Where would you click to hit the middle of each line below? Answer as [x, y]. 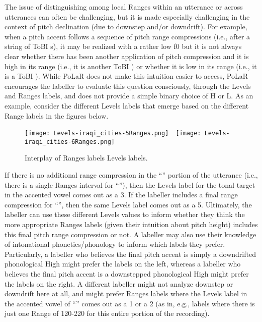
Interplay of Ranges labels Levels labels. [86, 158]
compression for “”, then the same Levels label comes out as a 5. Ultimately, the [128, 204]
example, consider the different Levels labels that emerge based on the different [127, 105]
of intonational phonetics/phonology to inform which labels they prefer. [115, 244]
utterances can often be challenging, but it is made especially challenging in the [127, 16]
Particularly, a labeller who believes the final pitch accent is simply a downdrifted [130, 254]
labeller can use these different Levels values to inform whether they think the [125, 214]
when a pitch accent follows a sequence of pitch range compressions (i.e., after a [127, 36]
